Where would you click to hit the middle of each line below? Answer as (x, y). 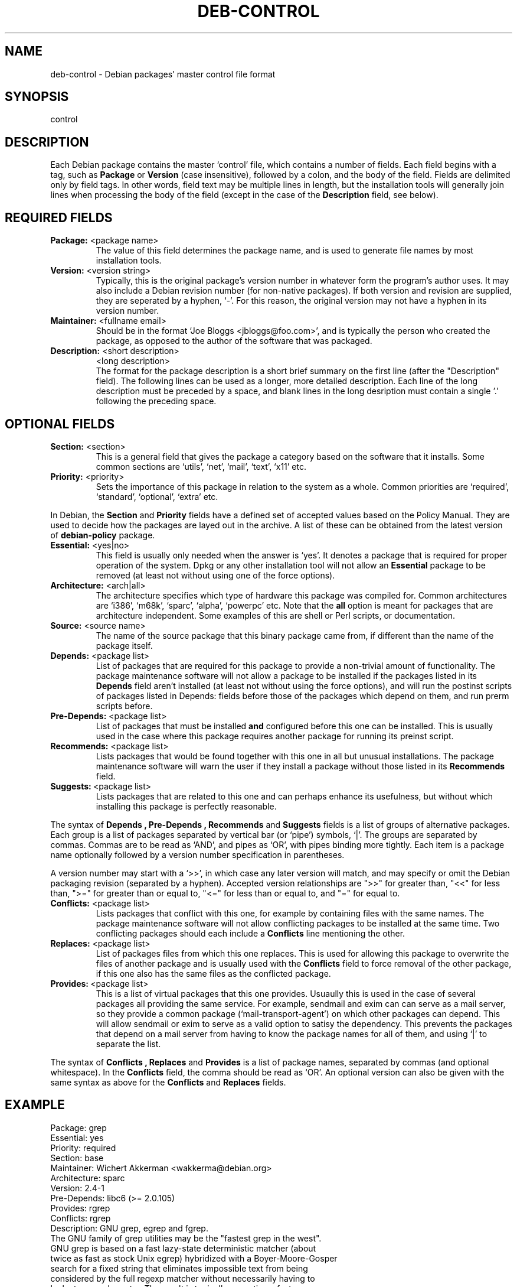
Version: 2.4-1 (77, 1188)
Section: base (77, 1158)
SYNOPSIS (37, 97)
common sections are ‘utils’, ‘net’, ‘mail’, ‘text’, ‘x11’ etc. (201, 466)
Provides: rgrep (80, 1208)
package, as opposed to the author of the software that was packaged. (234, 341)
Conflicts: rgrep (81, 1218)
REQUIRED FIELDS (59, 217)
